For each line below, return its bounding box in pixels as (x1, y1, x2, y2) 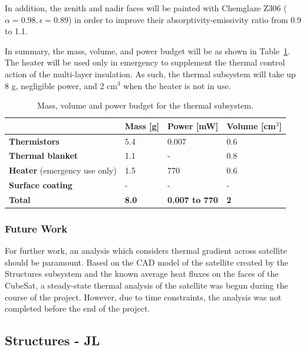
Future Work (5, 221, 68, 235)
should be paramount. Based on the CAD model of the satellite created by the (5, 256, 288, 268)
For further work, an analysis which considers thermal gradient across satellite (5, 244, 287, 257)
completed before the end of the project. (5, 302, 150, 315)
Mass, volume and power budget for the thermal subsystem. (37, 99, 254, 112)
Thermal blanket (9, 149, 78, 162)
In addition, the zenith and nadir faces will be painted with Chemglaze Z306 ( (5, 2, 287, 14)
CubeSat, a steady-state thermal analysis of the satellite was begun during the (5, 279, 288, 292)
